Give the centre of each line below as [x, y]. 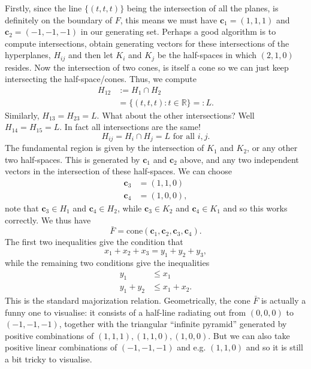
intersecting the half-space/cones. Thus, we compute [101, 79]
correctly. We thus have [48, 220]
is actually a [283, 300]
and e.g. [191, 347]
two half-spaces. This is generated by [73, 159]
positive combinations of [49, 335]
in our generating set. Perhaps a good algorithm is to [178, 31]
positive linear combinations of [61, 347]
